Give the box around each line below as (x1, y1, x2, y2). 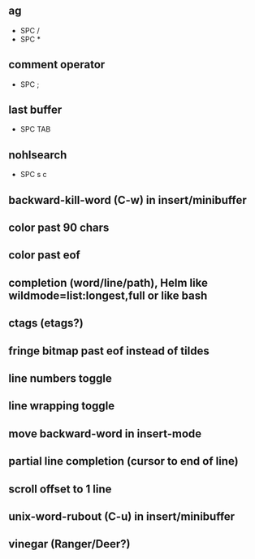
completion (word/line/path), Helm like (8, 275, 209, 289)
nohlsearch (8, 148, 67, 162)
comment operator (8, 58, 106, 71)
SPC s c (19, 170, 47, 180)
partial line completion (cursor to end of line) (8, 454, 239, 468)
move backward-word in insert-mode (8, 427, 202, 440)
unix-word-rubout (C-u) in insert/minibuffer (8, 509, 236, 523)
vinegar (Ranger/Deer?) (8, 537, 131, 551)
